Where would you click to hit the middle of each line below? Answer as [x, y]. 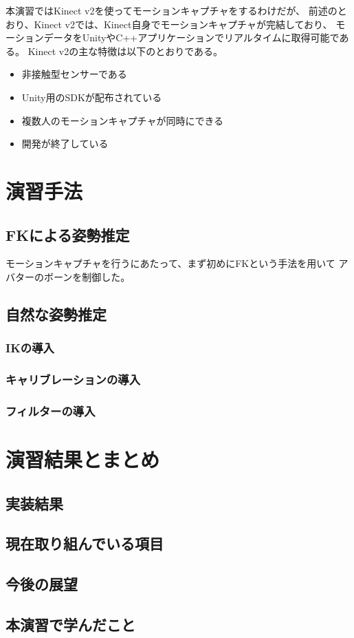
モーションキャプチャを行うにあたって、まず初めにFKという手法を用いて [170, 263]
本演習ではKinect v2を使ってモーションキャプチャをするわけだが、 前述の [172, 10]
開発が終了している [65, 143]
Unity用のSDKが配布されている [92, 97]
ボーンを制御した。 [87, 276]
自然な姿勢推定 [56, 313]
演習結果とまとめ [83, 459]
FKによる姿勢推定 [68, 234]
